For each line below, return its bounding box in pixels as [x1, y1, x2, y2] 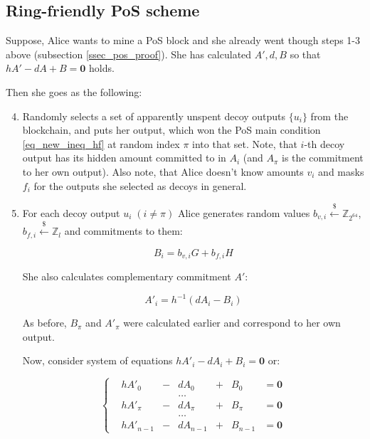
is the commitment [282, 150, 364, 165]
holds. [88, 60, 115, 75]
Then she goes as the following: [6, 84, 142, 99]
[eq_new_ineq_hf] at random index [22, 136, 180, 151]
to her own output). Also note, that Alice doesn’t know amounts [22, 164, 304, 179]
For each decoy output [22, 205, 120, 220]
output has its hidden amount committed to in [22, 150, 226, 165]
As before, [22, 315, 67, 330]
